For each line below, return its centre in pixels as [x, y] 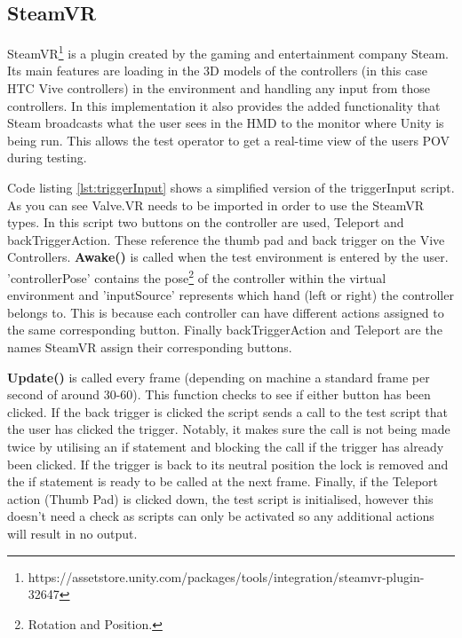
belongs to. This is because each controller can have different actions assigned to [226, 312]
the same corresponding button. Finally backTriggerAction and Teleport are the [225, 330]
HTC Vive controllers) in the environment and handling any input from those [219, 88]
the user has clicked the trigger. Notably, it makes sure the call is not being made [229, 429]
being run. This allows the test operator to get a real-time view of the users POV [229, 140]
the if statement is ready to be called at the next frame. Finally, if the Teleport [223, 481]
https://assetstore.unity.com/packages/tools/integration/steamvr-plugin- [226, 576]
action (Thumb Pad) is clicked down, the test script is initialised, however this [220, 498]
